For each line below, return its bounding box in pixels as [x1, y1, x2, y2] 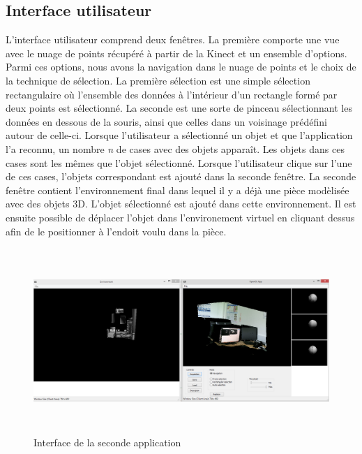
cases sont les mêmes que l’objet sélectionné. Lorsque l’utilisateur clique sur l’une [6, 155, 352, 170]
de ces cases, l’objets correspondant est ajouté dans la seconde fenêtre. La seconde [6, 169, 356, 184]
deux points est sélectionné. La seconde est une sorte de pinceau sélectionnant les [6, 101, 352, 115]
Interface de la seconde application [33, 435, 181, 450]
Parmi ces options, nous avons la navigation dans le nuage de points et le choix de [6, 59, 356, 74]
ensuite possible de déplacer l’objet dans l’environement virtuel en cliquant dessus [6, 210, 355, 224]
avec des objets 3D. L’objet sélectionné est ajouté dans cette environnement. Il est [6, 196, 356, 211]
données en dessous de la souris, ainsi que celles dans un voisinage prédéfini [6, 114, 327, 129]
